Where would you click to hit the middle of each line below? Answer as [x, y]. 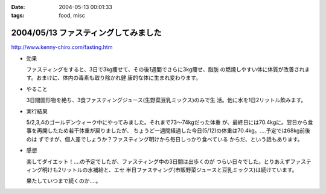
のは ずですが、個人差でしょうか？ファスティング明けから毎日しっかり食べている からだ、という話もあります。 [165, 139]
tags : [18, 16]
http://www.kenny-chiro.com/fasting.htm [62, 47]
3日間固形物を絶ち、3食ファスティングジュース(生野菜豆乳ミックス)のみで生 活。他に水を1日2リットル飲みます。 [166, 100]
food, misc [72, 16]
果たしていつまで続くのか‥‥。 [64, 181]
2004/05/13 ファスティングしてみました [86, 33]
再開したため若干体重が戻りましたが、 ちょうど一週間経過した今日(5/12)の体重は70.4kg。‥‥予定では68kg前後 [174, 131]
